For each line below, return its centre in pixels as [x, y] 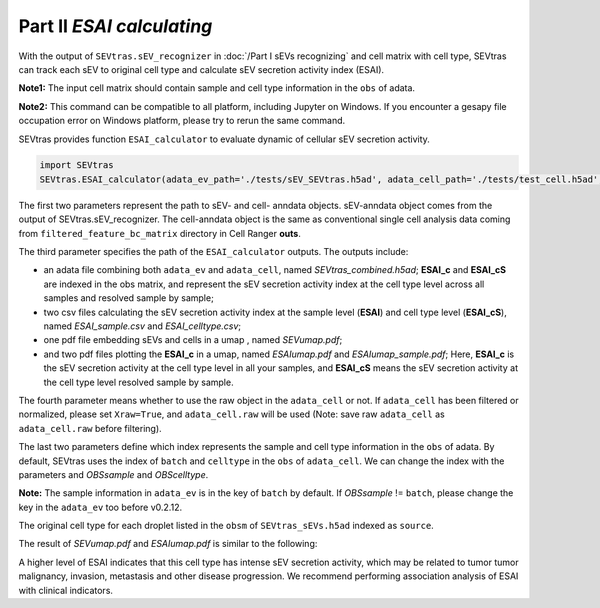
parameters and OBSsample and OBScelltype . [113, 474]
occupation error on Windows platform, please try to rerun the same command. [182, 121]
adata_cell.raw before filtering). [90, 428]
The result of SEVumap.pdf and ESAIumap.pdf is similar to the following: [168, 544]
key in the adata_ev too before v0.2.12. [100, 507]
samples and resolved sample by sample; [128, 298]
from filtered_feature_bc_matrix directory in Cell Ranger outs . [160, 233]
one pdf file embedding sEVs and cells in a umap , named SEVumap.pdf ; [193, 340]
